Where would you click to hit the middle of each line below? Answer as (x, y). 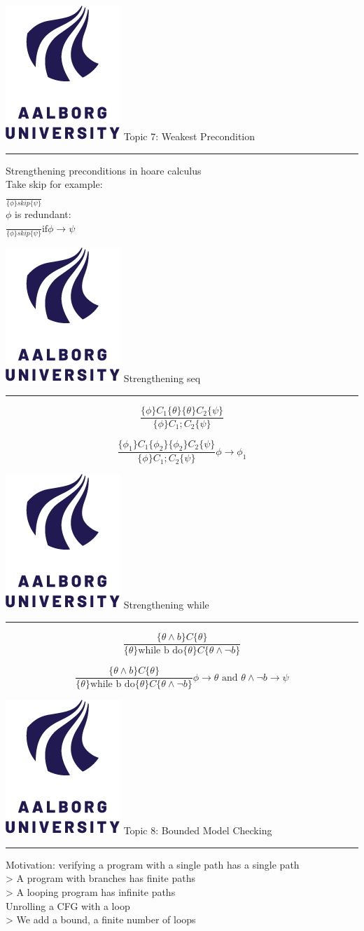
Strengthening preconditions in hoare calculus (104, 170)
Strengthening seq (162, 378)
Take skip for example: (54, 184)
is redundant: (43, 214)
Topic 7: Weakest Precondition (189, 136)
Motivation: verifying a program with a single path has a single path (153, 864)
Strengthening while (166, 605)
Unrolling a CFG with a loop (68, 905)
